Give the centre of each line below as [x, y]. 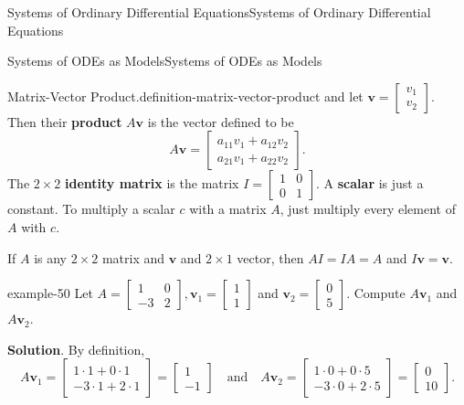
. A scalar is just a [370, 183]
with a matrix [228, 209]
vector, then [270, 257]
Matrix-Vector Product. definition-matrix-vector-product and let [185, 96]
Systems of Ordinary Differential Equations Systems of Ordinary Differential [219, 12]
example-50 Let [50, 293]
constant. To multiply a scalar [91, 209]
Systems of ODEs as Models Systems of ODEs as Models [165, 61]
